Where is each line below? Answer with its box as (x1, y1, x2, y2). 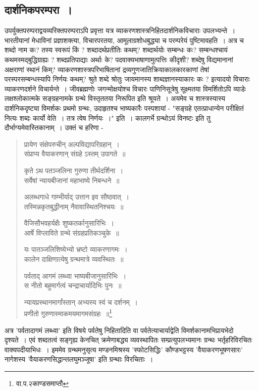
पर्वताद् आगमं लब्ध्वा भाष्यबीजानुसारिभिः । (24, 270, 126, 281)
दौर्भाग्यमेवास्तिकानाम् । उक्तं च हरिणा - (4, 122, 103, 133)
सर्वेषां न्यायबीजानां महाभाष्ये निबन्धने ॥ (24, 175, 120, 185)
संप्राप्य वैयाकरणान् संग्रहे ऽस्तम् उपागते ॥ (24, 148, 126, 159)
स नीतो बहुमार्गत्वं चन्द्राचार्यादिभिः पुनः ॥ (24, 280, 122, 291)
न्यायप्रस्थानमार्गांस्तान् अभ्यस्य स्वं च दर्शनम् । (24, 296, 138, 307)
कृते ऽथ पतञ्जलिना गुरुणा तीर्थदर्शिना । (24, 165, 124, 175)
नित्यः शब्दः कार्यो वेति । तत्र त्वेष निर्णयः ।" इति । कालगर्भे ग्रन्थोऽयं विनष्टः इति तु (4, 112, 210, 123)
